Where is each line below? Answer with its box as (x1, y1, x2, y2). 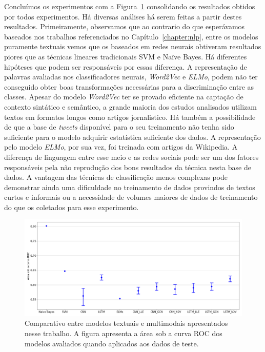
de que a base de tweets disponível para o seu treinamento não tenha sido (4, 121, 234, 132)
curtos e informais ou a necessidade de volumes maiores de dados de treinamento (4, 192, 258, 202)
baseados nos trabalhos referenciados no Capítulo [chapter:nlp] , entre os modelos (4, 31, 258, 42)
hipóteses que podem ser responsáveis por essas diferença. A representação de (4, 61, 247, 72)
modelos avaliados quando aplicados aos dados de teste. (25, 338, 199, 348)
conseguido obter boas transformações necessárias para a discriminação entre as (4, 81, 254, 92)
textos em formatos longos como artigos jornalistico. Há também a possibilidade (4, 111, 256, 122)
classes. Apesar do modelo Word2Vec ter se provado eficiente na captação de (4, 91, 243, 102)
